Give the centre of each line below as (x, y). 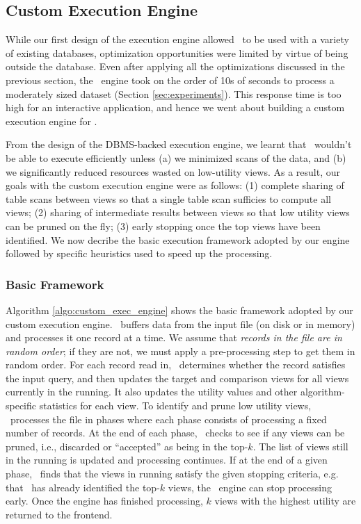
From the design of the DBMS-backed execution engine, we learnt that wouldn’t (179, 144)
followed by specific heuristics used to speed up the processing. (139, 253)
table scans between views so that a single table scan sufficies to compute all (168, 198)
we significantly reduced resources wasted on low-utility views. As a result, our (173, 171)
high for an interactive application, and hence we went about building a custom (175, 107)
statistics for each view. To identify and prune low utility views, (175, 406)
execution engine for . (51, 121)
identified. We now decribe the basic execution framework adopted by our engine (178, 239)
